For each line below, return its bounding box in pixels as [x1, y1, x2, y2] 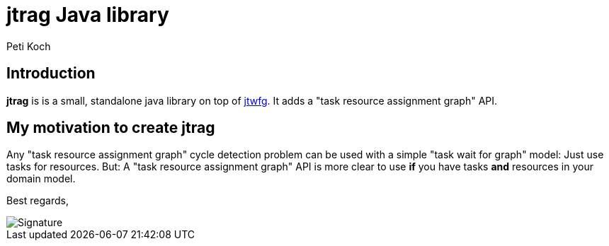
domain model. [6, 172, 76, 185]
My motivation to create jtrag [6, 119, 215, 137]
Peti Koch [6, 40, 51, 52]
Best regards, [6, 194, 69, 207]
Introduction [6, 64, 96, 83]
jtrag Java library [6, 3, 169, 27]
